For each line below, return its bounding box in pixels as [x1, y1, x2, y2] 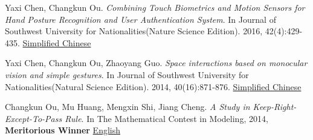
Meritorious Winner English [5, 124, 120, 136]
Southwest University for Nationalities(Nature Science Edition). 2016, [5, 25, 263, 37]
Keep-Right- [253, 100, 297, 113]
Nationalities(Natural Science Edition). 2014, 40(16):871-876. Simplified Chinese [5, 80, 302, 93]
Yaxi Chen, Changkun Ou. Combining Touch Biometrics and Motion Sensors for [5, 1, 305, 13]
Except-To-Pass [5, 112, 62, 124]
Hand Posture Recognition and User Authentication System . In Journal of [5, 13, 276, 25]
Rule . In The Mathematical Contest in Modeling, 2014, [65, 112, 268, 124]
